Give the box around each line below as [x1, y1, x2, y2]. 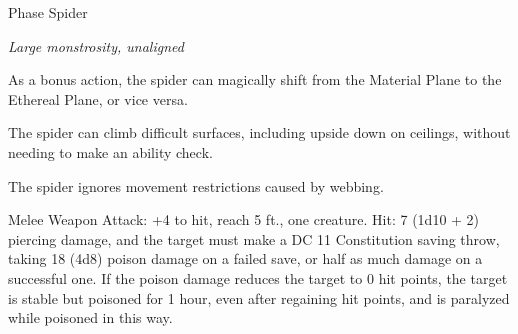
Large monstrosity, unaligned [8, 35, 184, 56]
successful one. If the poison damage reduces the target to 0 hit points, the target [8, 267, 508, 288]
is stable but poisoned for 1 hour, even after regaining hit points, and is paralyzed [8, 287, 510, 308]
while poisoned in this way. [8, 307, 173, 328]
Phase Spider [8, 2, 88, 22]
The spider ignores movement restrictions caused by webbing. [8, 175, 384, 196]
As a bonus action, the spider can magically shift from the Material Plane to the [8, 69, 502, 90]
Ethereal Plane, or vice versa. [8, 88, 188, 109]
